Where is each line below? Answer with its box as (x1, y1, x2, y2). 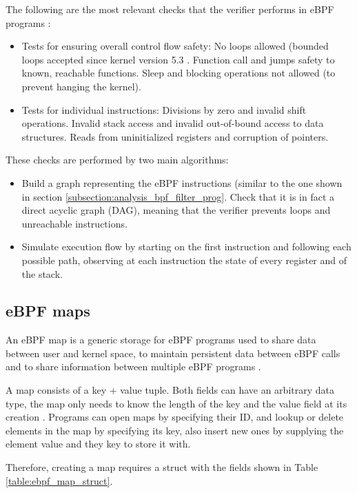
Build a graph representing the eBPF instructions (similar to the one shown (21, 175, 343, 190)
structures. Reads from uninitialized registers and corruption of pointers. (21, 129, 329, 143)
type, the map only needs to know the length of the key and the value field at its (6, 396, 347, 410)
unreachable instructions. (21, 216, 127, 230)
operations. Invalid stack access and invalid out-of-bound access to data (21, 116, 324, 130)
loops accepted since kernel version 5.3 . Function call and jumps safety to (21, 52, 335, 66)
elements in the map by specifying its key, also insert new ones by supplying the (6, 423, 344, 437)
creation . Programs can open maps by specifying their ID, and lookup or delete (6, 410, 344, 424)
